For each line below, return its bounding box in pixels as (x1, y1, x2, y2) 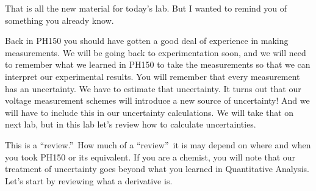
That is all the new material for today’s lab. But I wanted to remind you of (5, 2, 287, 14)
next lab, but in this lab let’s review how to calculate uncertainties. (5, 118, 256, 131)
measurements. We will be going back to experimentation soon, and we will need (5, 46, 306, 59)
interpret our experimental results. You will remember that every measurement (5, 70, 300, 82)
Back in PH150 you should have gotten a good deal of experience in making (5, 34, 289, 47)
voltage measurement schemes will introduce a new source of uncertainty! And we (5, 94, 310, 107)
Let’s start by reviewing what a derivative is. (5, 174, 173, 187)
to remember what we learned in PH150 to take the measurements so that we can (5, 58, 311, 71)
